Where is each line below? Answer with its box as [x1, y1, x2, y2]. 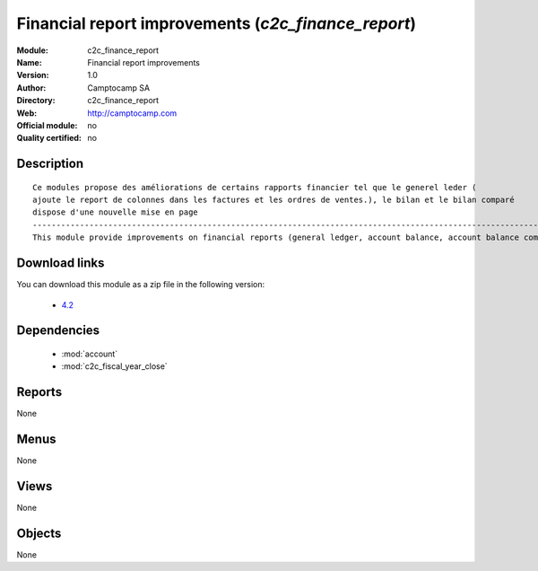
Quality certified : [16, 133, 82, 144]
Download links [16, 256, 105, 271]
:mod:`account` [61, 348, 118, 359]
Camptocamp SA [87, 82, 151, 93]
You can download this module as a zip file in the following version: [16, 279, 265, 290]
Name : [16, 57, 42, 67]
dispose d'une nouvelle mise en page [32, 207, 199, 217]
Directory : [16, 95, 56, 106]
